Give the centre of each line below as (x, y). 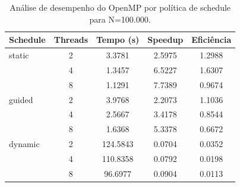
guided (21, 99)
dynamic (24, 144)
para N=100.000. (120, 19)
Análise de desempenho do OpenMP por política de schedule (120, 7)
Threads (71, 40)
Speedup (165, 40)
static (19, 55)
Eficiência (211, 40)
